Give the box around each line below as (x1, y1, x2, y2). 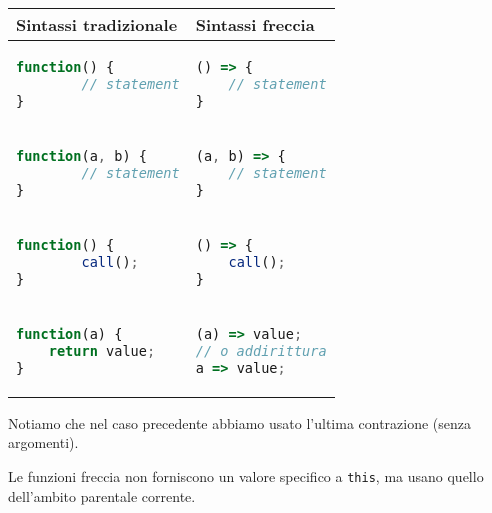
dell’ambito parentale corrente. (8, 485, 196, 506)
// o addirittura (195, 342, 327, 359)
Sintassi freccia (195, 13, 315, 36)
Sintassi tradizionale (16, 13, 178, 36)
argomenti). (8, 432, 79, 453)
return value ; (48, 342, 156, 359)
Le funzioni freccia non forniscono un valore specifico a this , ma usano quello (8, 466, 484, 486)
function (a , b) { (16, 147, 147, 164)
